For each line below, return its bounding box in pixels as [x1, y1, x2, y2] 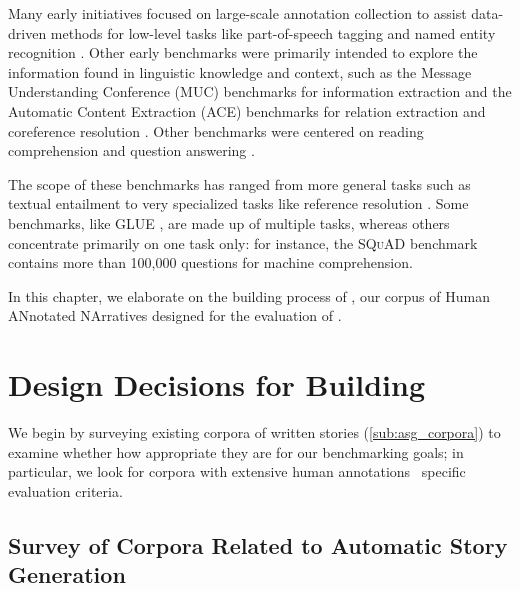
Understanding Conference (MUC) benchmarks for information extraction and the [8, 81, 512, 102]
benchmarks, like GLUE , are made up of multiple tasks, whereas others [8, 212, 450, 233]
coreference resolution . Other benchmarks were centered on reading [8, 120, 424, 141]
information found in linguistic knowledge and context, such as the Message [8, 61, 472, 82]
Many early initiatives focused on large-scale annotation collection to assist [8, 3, 467, 23]
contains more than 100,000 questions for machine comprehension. [8, 252, 413, 273]
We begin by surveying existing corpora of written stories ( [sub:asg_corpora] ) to [8, 422, 501, 443]
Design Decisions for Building [8, 364, 425, 405]
